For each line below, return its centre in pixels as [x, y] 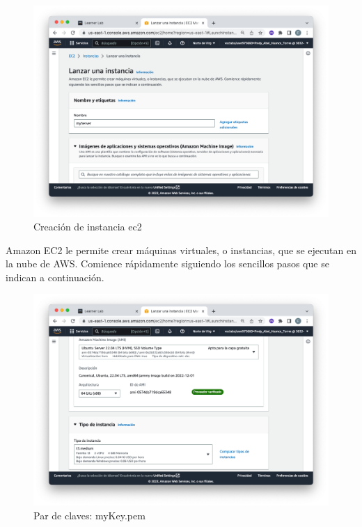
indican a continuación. [55, 277]
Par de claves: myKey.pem [89, 515]
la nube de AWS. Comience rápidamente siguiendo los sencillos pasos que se [167, 263]
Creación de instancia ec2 [88, 227]
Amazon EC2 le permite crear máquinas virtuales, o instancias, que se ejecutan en [181, 250]
